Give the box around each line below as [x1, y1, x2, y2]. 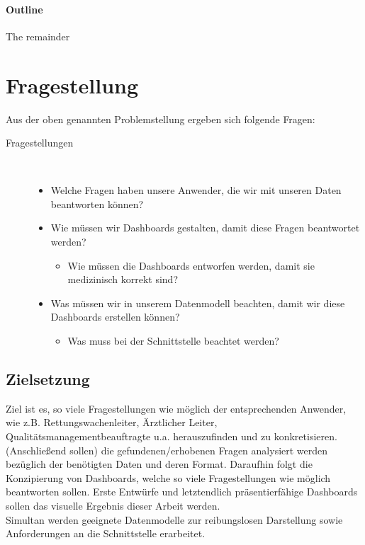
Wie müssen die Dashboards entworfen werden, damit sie [67, 258, 315, 272]
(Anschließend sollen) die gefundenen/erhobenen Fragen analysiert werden [6, 442, 328, 457]
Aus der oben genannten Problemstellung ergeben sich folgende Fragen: [6, 111, 315, 126]
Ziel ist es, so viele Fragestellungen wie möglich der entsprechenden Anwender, [6, 401, 347, 415]
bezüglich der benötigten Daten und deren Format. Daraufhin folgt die [6, 457, 313, 471]
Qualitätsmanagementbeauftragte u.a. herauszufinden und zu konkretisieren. [6, 429, 337, 444]
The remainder [6, 28, 70, 43]
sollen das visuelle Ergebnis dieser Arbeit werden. [6, 498, 220, 512]
